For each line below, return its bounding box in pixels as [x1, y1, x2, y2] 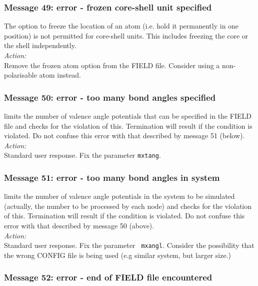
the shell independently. [4, 40, 76, 51]
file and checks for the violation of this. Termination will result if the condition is [4, 120, 252, 131]
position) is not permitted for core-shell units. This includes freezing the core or [4, 30, 248, 41]
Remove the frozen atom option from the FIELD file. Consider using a [4, 60, 220, 70]
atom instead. [39, 70, 81, 80]
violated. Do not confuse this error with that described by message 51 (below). [4, 130, 245, 141]
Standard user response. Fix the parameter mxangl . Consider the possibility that [4, 240, 254, 250]
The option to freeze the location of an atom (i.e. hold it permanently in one [4, 21, 239, 31]
